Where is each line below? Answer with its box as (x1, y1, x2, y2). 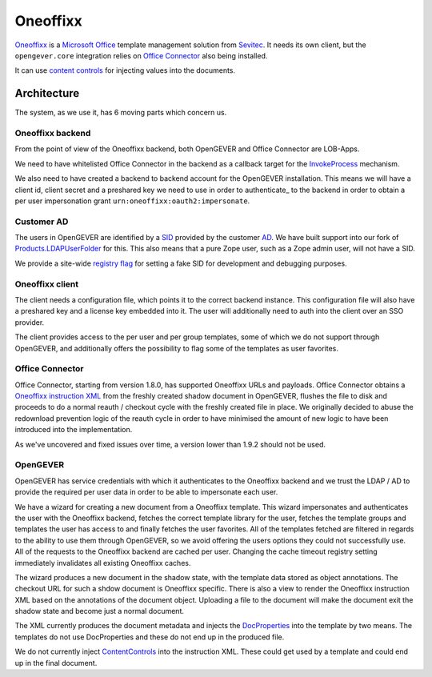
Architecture (14, 86, 80, 100)
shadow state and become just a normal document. (14, 607, 184, 616)
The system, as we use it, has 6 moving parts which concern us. (14, 108, 227, 118)
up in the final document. (14, 658, 98, 667)
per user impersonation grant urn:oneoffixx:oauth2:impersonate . (14, 196, 250, 206)
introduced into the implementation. (14, 425, 133, 435)
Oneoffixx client (14, 278, 79, 290)
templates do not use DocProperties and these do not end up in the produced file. (14, 632, 285, 642)
